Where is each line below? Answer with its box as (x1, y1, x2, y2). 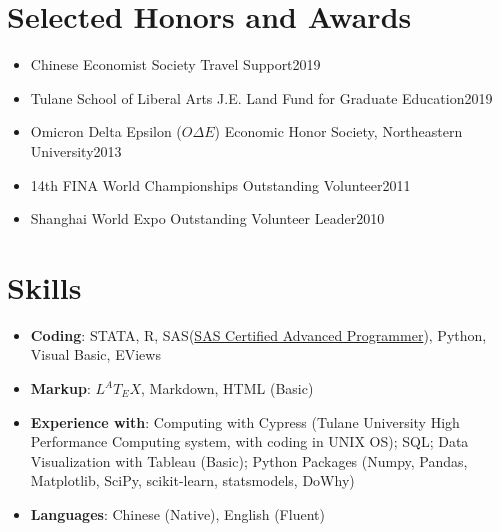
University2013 (30, 140, 122, 161)
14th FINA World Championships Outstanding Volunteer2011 (30, 174, 411, 195)
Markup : (30, 378, 91, 398)
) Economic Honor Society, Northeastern (214, 121, 463, 142)
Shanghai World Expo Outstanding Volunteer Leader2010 (30, 208, 385, 229)
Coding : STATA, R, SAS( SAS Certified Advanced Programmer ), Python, (30, 324, 487, 345)
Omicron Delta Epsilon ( (30, 121, 182, 142)
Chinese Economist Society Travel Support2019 (30, 54, 321, 75)
